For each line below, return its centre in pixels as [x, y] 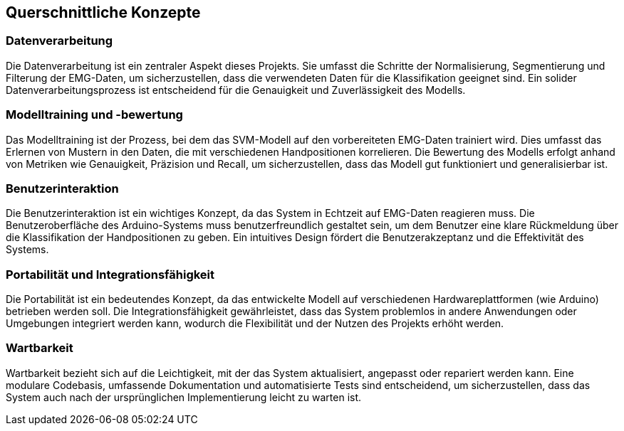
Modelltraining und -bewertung [94, 115]
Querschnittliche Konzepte [103, 12]
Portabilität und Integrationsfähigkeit [110, 274]
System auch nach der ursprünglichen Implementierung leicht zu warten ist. [184, 397]
